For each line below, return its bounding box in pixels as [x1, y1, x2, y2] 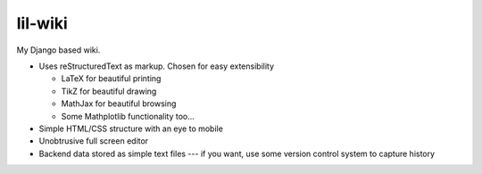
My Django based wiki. [16, 45, 101, 55]
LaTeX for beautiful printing [61, 73, 162, 84]
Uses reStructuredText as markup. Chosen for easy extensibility [38, 61, 275, 71]
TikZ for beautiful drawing [61, 86, 157, 96]
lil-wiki [16, 13, 69, 33]
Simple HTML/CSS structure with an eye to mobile [38, 123, 223, 134]
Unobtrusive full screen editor [38, 136, 149, 146]
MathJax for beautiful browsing [61, 98, 177, 109]
